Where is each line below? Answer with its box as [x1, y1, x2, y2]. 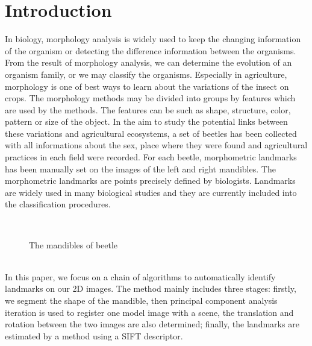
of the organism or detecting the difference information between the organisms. [5, 44, 296, 57]
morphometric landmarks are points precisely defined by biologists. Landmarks [5, 174, 296, 187]
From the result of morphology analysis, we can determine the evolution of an [5, 56, 292, 69]
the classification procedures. [5, 198, 111, 210]
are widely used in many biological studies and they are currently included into [5, 186, 297, 198]
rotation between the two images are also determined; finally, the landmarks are [5, 318, 299, 330]
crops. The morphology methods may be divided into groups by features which [5, 92, 296, 104]
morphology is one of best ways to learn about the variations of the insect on [5, 80, 289, 92]
